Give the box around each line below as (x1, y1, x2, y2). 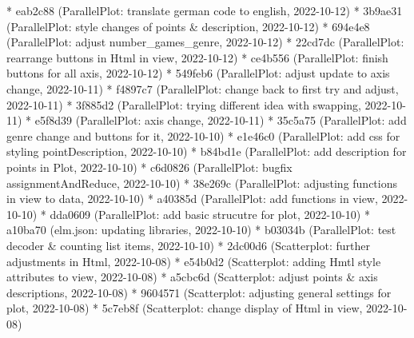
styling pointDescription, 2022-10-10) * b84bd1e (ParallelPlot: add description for (6, 143, 407, 160)
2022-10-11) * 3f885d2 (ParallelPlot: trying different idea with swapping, (6, 96, 361, 113)
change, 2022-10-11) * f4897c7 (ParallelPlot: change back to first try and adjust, (6, 80, 399, 97)
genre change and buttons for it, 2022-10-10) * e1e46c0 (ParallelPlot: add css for (6, 127, 400, 144)
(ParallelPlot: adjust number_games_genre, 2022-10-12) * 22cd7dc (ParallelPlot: (6, 34, 404, 50)
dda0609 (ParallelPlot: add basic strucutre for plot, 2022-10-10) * (50, 205, 370, 222)
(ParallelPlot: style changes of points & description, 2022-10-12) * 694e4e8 (6, 18, 370, 34)
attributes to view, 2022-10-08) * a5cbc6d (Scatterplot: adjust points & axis (6, 268, 378, 285)
